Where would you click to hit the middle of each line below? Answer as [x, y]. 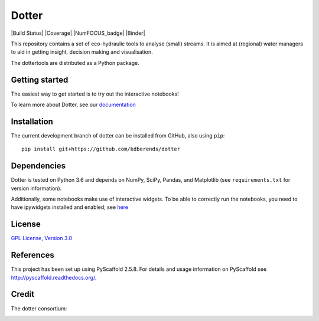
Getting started [40, 80]
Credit [23, 294]
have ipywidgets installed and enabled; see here [70, 207]
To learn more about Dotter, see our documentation [73, 105]
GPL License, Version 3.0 [42, 238]
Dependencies [38, 166]
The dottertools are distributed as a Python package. [75, 63]
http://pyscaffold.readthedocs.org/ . [54, 277]
